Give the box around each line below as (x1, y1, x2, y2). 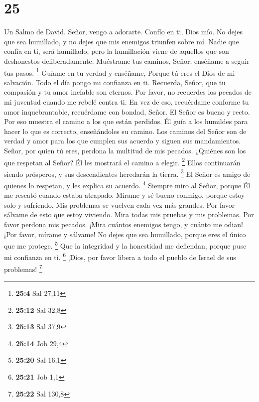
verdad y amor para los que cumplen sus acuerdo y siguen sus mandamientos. (4, 135, 241, 146)
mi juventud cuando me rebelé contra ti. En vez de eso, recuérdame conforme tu (4, 96, 249, 107)
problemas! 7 (4, 262, 42, 274)
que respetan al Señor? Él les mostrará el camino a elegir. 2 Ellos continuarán (4, 155, 241, 167)
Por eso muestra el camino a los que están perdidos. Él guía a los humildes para (4, 116, 248, 127)
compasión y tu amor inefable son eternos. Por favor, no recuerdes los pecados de (4, 87, 252, 97)
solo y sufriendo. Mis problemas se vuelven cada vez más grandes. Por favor (4, 199, 235, 210)
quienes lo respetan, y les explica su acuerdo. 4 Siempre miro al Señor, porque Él (4, 179, 251, 190)
